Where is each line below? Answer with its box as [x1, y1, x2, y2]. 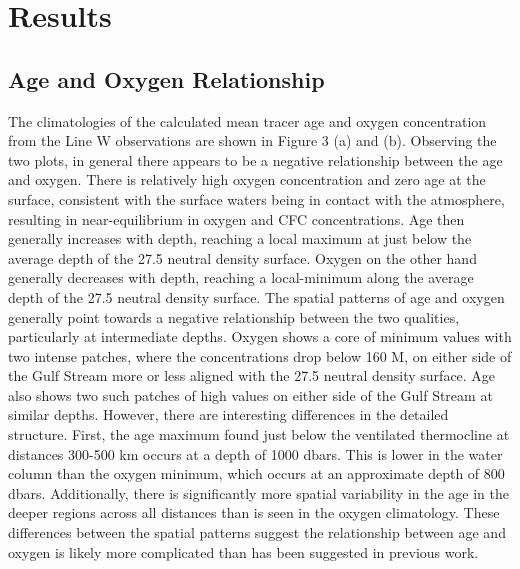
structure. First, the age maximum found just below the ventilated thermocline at [8, 424, 510, 445]
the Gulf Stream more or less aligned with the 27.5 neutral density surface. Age [8, 365, 496, 386]
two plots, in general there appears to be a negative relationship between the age [8, 149, 503, 170]
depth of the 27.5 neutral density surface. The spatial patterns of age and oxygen [8, 286, 505, 307]
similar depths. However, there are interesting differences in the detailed [8, 404, 449, 425]
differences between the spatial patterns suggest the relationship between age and [8, 522, 506, 543]
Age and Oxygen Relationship [8, 63, 325, 94]
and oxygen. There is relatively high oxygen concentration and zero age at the [8, 169, 486, 190]
